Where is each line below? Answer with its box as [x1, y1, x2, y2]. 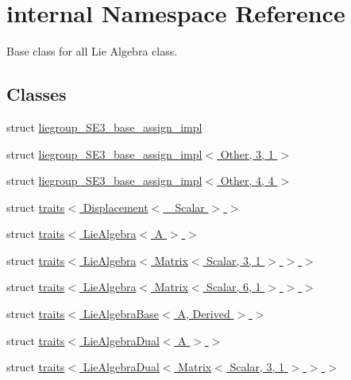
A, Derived [177, 305, 230, 322]
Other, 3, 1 [220, 145, 274, 162]
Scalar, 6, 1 [206, 278, 261, 295]
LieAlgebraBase [83, 305, 160, 322]
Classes [6, 82, 67, 106]
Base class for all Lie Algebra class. [6, 43, 178, 59]
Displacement [83, 198, 148, 215]
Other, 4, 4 [220, 172, 274, 189]
